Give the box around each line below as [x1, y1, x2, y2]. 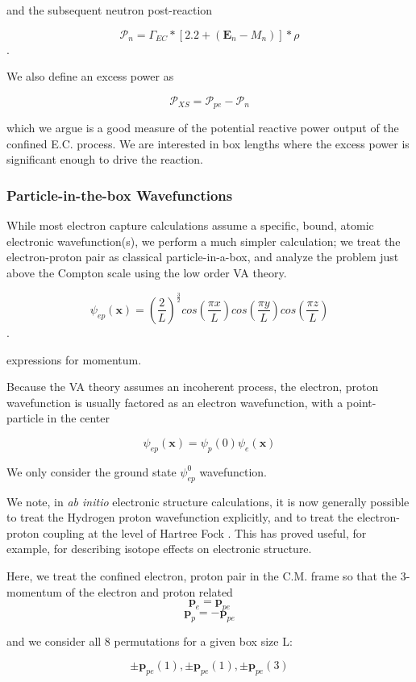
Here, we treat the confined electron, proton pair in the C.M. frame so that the [6, 567, 397, 584]
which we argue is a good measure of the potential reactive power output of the [6, 119, 399, 136]
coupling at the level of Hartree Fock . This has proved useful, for [43, 524, 367, 541]
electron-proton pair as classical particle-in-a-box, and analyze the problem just [6, 248, 399, 265]
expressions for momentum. [6, 351, 142, 368]
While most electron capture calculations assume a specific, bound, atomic [6, 217, 374, 234]
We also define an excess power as [6, 68, 174, 85]
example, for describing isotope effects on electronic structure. [6, 540, 312, 557]
